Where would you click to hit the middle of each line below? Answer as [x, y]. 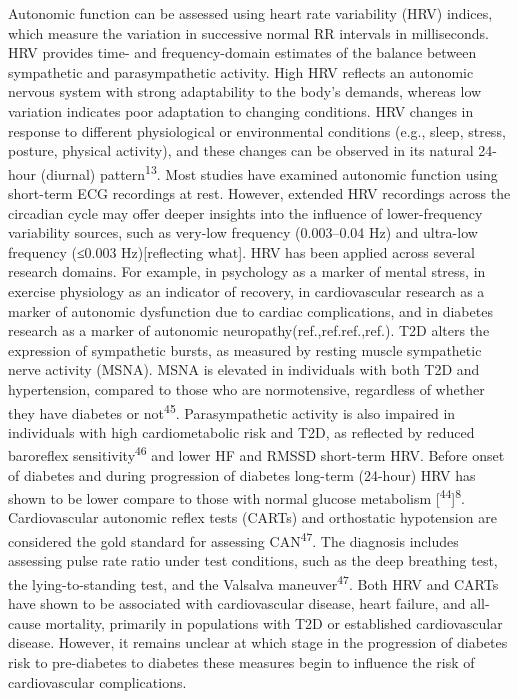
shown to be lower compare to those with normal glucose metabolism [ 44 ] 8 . [236, 496]
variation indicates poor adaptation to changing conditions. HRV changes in [241, 110]
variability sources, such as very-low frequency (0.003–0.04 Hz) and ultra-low [243, 232]
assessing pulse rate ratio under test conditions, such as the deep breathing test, [253, 560]
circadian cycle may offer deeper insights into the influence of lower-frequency [245, 212]
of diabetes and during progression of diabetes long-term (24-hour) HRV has [242, 474]
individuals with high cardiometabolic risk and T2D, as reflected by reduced [241, 431]
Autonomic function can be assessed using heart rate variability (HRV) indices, [250, 13]
